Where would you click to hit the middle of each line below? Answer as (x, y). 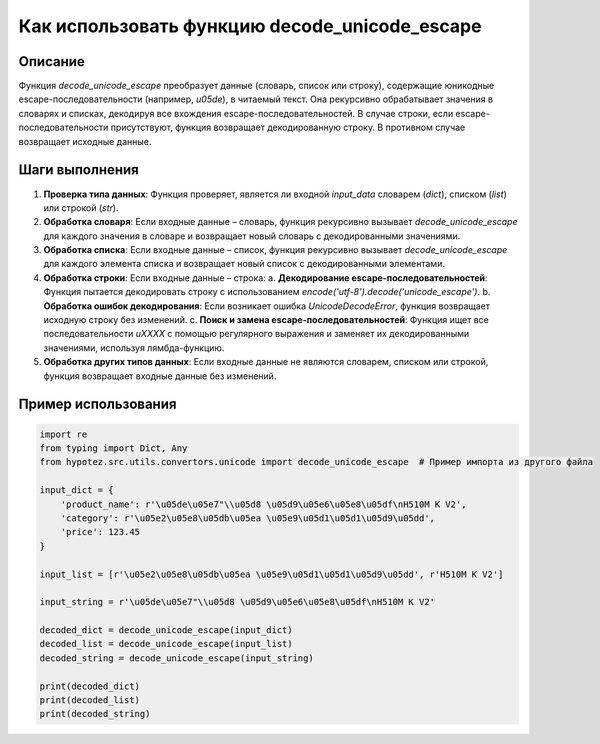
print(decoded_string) (95, 714)
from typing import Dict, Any (113, 448)
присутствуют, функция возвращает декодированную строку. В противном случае (288, 127)
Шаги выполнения (78, 170)
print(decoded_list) (89, 700)
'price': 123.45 (100, 532)
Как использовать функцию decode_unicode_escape (250, 26)
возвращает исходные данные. (85, 141)
